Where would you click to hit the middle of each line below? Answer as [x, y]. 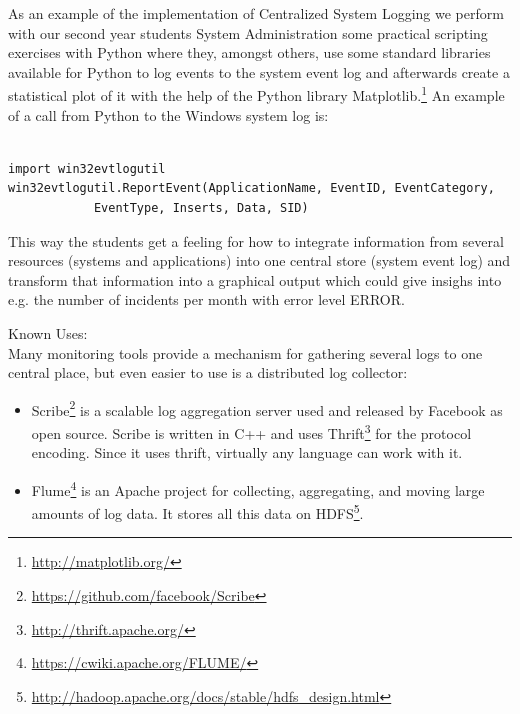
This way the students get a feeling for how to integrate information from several [256, 240]
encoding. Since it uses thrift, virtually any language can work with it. [247, 452]
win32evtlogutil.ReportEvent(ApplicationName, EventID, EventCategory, [251, 188]
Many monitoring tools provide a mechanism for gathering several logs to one [245, 352]
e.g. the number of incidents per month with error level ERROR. [206, 299]
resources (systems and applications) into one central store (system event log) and [259, 260]
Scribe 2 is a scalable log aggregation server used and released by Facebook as [267, 408]
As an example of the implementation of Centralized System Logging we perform [256, 13]
